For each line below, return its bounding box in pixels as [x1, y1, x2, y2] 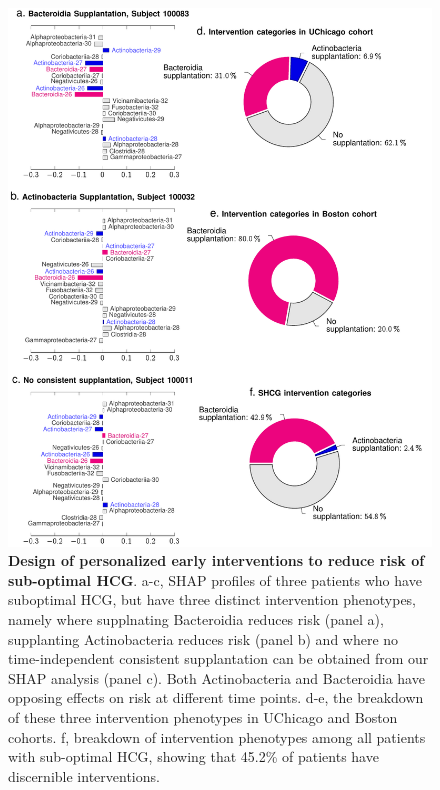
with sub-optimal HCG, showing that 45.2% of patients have [8, 746, 379, 767]
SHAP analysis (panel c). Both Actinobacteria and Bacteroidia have [8, 667, 425, 688]
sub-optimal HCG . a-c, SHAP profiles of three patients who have [8, 569, 422, 590]
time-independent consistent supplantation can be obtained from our [8, 648, 429, 669]
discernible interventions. [8, 765, 160, 786]
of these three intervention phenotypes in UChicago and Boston [8, 707, 398, 728]
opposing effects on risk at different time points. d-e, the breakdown [8, 687, 424, 708]
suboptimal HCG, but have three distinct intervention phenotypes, [8, 589, 417, 610]
